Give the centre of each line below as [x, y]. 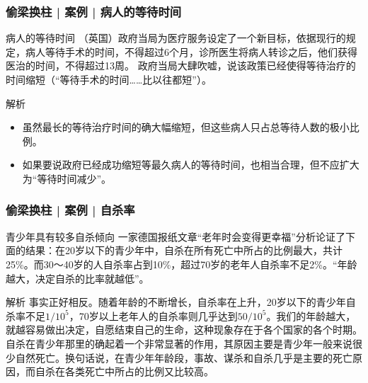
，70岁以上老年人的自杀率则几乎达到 [153, 315]
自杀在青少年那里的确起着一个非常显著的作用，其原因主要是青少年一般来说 [179, 343]
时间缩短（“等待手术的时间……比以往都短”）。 [109, 79]
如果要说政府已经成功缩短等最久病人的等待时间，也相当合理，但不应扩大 [191, 165]
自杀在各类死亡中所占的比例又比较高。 [124, 371]
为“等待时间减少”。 [67, 178]
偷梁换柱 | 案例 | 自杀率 [70, 210]
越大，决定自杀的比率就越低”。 [77, 278]
